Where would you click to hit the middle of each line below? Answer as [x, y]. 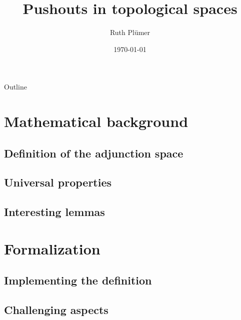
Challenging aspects [56, 310]
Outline [15, 87]
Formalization [52, 248]
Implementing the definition [78, 280]
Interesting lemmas [54, 212]
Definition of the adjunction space [94, 153]
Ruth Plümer [130, 32]
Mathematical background [96, 121]
